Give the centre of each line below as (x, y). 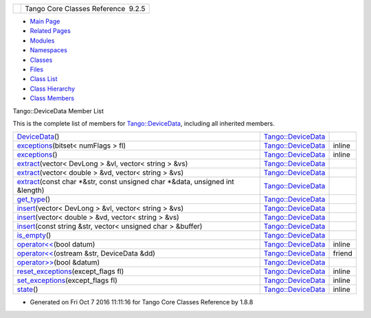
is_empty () (34, 236)
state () (27, 290)
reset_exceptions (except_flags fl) (70, 271)
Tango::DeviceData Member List (58, 111)
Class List (44, 79)
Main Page (45, 21)
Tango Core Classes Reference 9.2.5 (85, 9)
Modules (42, 41)
